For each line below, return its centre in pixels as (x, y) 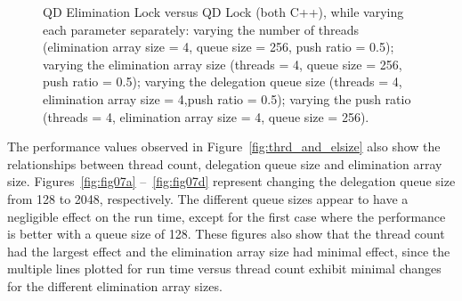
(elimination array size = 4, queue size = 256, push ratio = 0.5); (219, 47)
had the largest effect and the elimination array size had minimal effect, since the (229, 251)
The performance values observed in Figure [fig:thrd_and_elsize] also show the (224, 146)
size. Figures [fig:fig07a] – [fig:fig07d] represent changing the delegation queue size (231, 181)
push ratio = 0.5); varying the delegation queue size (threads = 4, (223, 81)
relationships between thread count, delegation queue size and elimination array (225, 163)
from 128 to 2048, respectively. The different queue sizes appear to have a (208, 198)
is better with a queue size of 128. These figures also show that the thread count (226, 234)
